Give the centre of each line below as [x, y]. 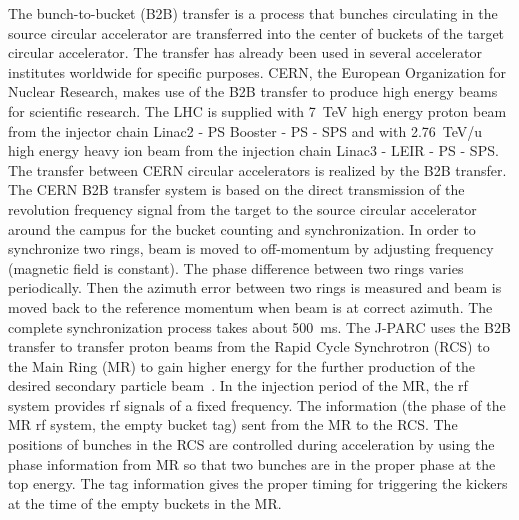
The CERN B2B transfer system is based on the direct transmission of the [236, 189]
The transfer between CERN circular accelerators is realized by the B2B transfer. [257, 169]
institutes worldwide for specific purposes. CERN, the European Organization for [257, 71]
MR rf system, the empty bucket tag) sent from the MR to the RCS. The [233, 424]
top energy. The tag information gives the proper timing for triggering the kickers [258, 483]
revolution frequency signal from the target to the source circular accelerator [242, 208]
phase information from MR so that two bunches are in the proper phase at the [252, 463]
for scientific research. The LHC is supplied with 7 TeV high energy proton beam [257, 110]
